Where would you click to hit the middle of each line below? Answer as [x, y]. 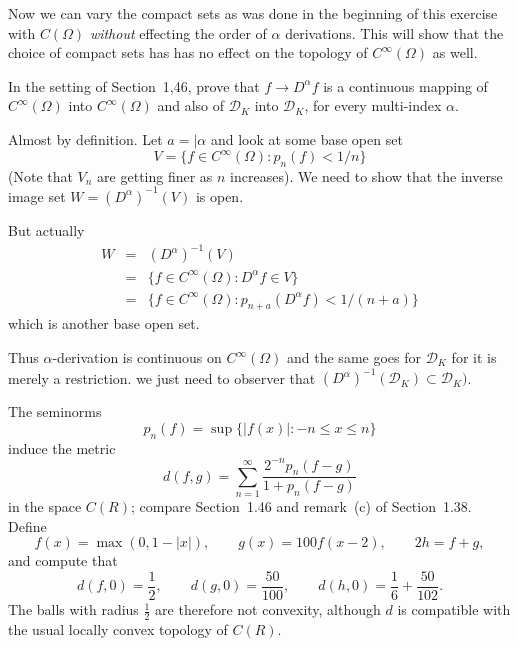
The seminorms [55, 411]
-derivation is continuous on [137, 357]
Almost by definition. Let [85, 138]
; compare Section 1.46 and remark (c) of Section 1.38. [301, 506]
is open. [219, 195]
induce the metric [62, 447]
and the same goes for [354, 357]
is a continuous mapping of [405, 85]
